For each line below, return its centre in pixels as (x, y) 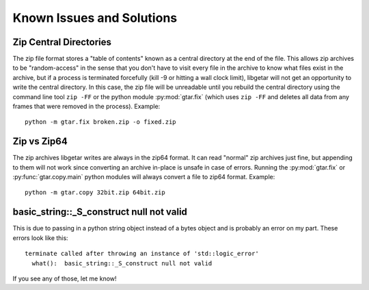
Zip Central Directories (62, 42)
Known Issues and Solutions (95, 18)
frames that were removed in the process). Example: (86, 107)
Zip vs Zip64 (40, 141)
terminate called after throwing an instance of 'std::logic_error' (142, 254)
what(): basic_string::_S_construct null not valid (122, 263)
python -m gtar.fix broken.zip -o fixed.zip (101, 122)
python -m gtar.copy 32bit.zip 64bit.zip (95, 193)
